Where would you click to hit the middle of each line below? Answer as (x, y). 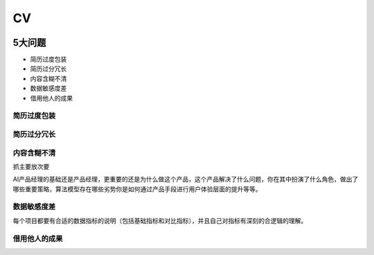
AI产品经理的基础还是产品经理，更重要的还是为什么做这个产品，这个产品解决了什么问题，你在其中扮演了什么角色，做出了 (186, 179)
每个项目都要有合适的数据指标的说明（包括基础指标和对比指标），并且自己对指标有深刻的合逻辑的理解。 (160, 220)
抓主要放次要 (31, 166)
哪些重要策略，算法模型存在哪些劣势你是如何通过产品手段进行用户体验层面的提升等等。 (137, 189)
